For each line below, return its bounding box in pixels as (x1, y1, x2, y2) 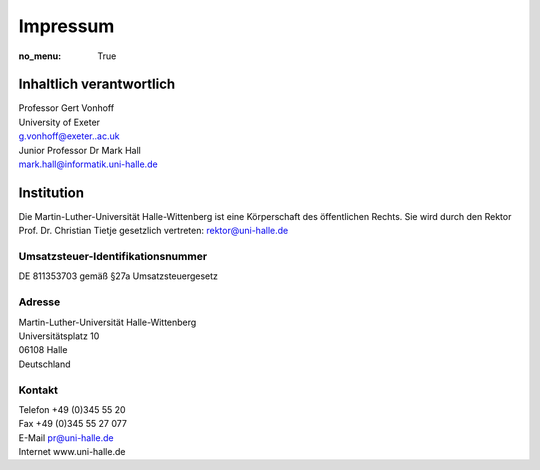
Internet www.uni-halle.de (18, 446, 126, 458)
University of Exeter (18, 116, 100, 128)
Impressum (18, 15, 115, 37)
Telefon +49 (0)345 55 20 (18, 403, 126, 415)
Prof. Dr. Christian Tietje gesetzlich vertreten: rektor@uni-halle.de (18, 225, 289, 237)
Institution (18, 184, 85, 201)
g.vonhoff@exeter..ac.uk (18, 130, 120, 142)
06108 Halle (18, 344, 68, 356)
